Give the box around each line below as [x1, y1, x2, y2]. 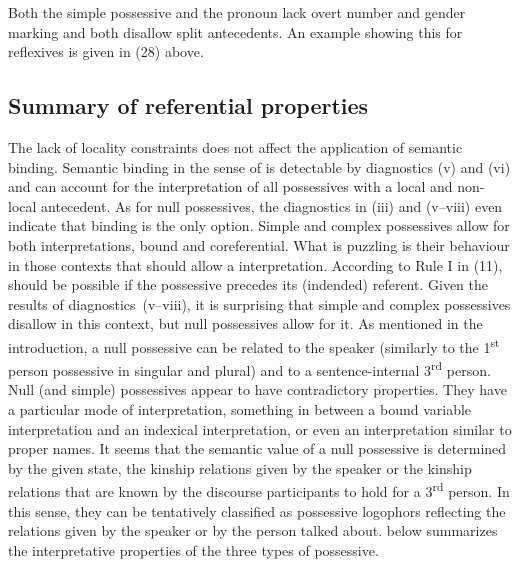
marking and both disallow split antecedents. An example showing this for [8, 21, 463, 42]
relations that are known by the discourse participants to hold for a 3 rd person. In [8, 478, 510, 502]
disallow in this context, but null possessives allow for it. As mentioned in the [8, 313, 483, 334]
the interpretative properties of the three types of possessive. [8, 539, 379, 560]
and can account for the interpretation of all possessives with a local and [8, 176, 453, 197]
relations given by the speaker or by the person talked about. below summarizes [8, 520, 498, 541]
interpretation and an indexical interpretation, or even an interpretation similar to [8, 418, 512, 439]
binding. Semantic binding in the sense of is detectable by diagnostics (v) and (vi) [8, 156, 511, 177]
